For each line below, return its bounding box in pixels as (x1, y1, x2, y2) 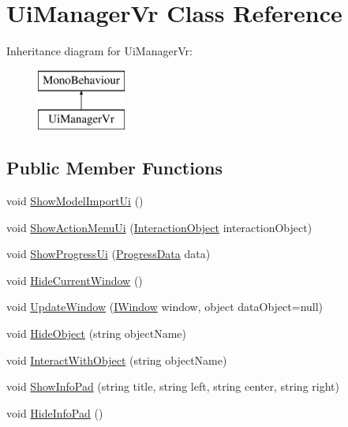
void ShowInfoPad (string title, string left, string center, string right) (6, 378, 339, 395)
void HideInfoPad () (6, 404, 103, 421)
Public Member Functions (6, 155, 223, 180)
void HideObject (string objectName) (6, 325, 187, 342)
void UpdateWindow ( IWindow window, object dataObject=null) (6, 298, 324, 315)
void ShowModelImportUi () (6, 193, 144, 209)
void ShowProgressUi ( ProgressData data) (6, 245, 211, 262)
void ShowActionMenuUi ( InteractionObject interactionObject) (6, 219, 312, 235)
